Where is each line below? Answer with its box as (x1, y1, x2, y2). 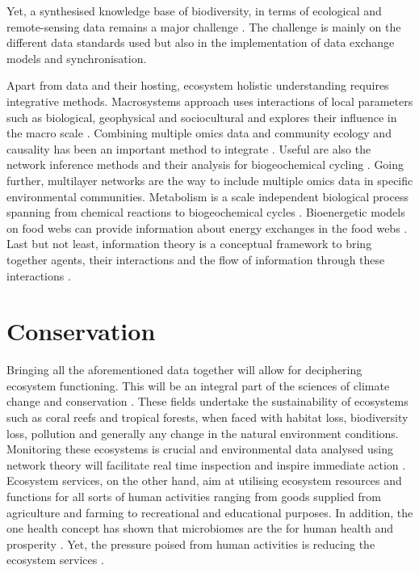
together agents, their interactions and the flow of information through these (6, 251, 385, 268)
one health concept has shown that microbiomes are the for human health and (6, 520, 394, 537)
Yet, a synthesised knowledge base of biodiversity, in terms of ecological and (6, 2, 382, 19)
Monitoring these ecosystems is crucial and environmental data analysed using (6, 440, 393, 457)
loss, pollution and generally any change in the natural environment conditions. (6, 424, 399, 441)
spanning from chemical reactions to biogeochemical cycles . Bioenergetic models (6, 204, 405, 221)
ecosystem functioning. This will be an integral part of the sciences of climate (6, 377, 390, 394)
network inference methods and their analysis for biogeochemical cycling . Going (6, 156, 404, 173)
